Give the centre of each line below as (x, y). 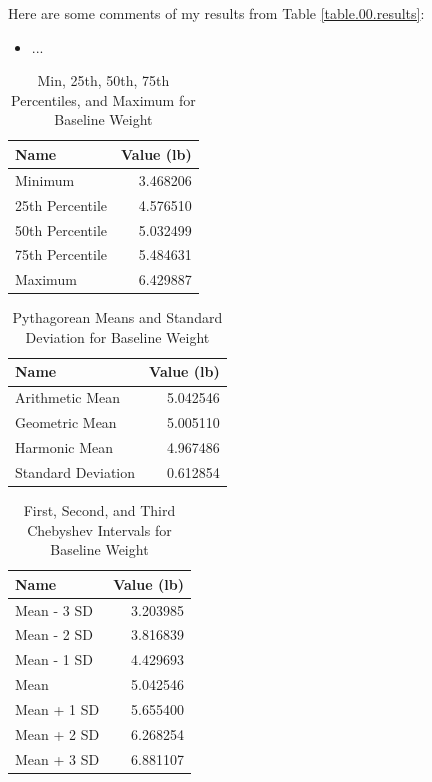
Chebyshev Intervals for (99, 529)
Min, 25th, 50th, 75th (103, 80)
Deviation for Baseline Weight (117, 336)
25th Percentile (61, 204)
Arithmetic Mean (68, 397)
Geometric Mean (66, 422)
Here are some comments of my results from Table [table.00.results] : (216, 13)
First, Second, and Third (99, 509)
